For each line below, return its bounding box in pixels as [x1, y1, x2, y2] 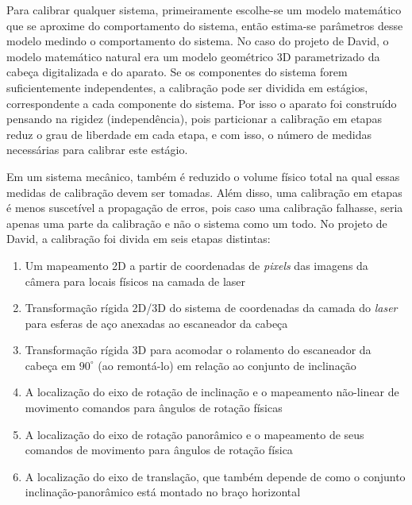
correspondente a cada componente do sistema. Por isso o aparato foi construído [6, 94, 397, 111]
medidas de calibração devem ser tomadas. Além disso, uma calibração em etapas [6, 183, 402, 200]
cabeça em [25, 357, 76, 373]
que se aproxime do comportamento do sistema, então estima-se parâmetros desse [6, 17, 403, 33]
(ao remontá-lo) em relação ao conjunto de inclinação [98, 357, 356, 373]
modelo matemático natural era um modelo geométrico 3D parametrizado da [6, 48, 380, 64]
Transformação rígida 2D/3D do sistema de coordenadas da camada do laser [25, 299, 398, 316]
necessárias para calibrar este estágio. [6, 141, 188, 158]
